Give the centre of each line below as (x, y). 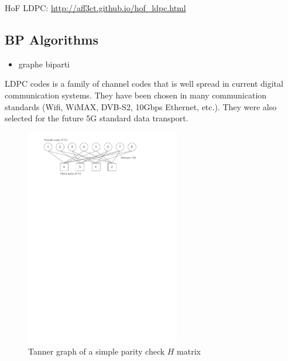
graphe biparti (44, 64)
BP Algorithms (52, 39)
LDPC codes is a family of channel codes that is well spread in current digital (144, 84)
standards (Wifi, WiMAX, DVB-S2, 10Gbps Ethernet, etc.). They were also (141, 106)
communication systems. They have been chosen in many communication (136, 95)
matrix (189, 351)
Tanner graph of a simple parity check (97, 351)
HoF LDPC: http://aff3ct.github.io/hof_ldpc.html (95, 8)
